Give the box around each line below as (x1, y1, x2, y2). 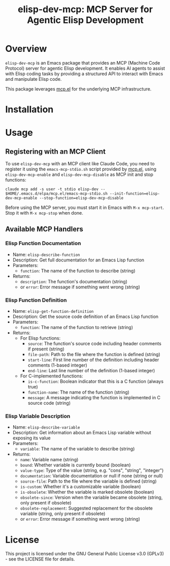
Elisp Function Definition (5, 296, 67, 304)
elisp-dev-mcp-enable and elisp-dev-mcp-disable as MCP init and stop (5, 171, 154, 177)
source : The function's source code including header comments (27, 341, 161, 347)
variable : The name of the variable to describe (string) (20, 446, 135, 452)
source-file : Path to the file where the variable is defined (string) (20, 478, 157, 484)
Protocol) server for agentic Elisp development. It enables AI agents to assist (5, 65, 165, 71)
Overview (5, 43, 47, 54)
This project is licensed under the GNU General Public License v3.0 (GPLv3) (5, 551, 164, 557)
